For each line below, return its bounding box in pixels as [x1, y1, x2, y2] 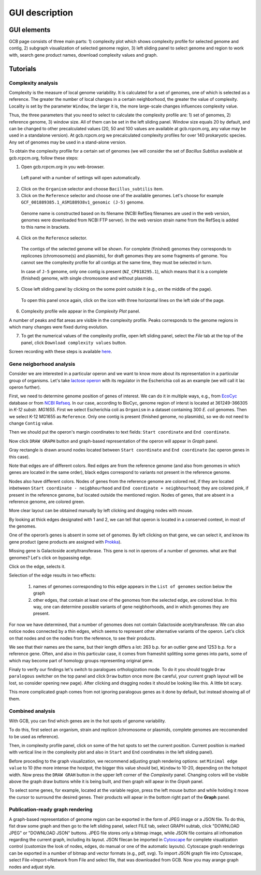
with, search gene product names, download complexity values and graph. [9, 52, 158, 58]
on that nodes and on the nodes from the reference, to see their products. [9, 635, 156, 641]
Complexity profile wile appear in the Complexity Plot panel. [21, 308, 140, 314]
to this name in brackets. [21, 224, 70, 230]
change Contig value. [9, 420, 54, 426]
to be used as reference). [9, 734, 59, 739]
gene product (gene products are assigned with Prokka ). [9, 539, 122, 545]
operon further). [9, 384, 41, 390]
